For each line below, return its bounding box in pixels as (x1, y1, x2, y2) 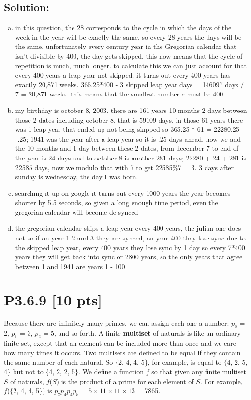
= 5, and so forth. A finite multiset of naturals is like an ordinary (43, 328, 241, 338)
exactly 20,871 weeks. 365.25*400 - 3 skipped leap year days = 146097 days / (15, 79, 244, 89)
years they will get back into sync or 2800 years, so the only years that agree (15, 252, 243, 262)
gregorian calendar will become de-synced (15, 207, 138, 217)
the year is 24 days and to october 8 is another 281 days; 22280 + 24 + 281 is (15, 152, 247, 162)
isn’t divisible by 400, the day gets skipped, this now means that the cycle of (15, 50, 243, 61)
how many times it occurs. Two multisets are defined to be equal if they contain (4, 347, 241, 357)
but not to (13, 366, 44, 376)
